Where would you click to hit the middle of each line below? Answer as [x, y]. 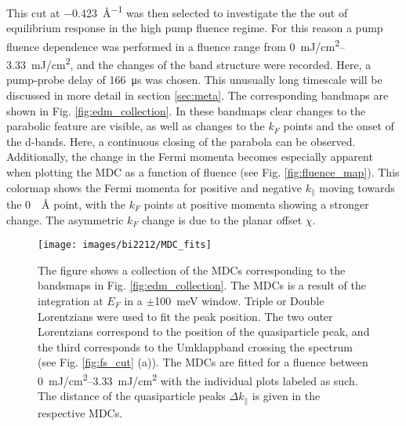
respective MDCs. [80, 412]
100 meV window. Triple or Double [239, 300]
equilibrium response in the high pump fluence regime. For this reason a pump [195, 28]
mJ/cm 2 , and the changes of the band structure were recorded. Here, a [201, 63]
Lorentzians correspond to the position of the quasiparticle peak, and [204, 331]
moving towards [357, 187]
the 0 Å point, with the [66, 204]
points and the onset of [339, 126]
